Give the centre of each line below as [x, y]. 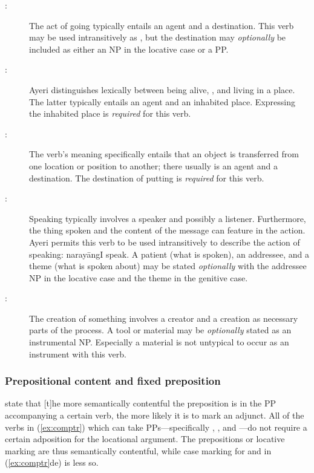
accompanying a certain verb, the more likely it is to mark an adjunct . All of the [155, 415]
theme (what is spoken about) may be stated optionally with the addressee [168, 266]
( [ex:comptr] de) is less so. [52, 462]
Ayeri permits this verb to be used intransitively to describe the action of [165, 242]
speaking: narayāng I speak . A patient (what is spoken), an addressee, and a [169, 254]
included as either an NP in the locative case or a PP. [129, 49]
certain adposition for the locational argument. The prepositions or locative [145, 439]
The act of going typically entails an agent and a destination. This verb [162, 25]
